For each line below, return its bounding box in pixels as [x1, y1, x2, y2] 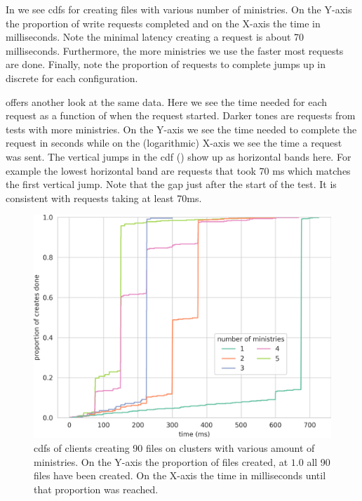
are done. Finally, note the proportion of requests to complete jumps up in [6, 57, 326, 72]
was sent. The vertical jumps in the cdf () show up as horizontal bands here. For [6, 149, 351, 163]
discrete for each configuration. [6, 70, 138, 85]
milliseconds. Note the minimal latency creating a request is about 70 [6, 29, 304, 44]
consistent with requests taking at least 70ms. [6, 190, 202, 205]
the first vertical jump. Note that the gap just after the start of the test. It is [6, 177, 337, 192]
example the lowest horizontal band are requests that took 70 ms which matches [6, 163, 351, 178]
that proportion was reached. [34, 481, 159, 496]
